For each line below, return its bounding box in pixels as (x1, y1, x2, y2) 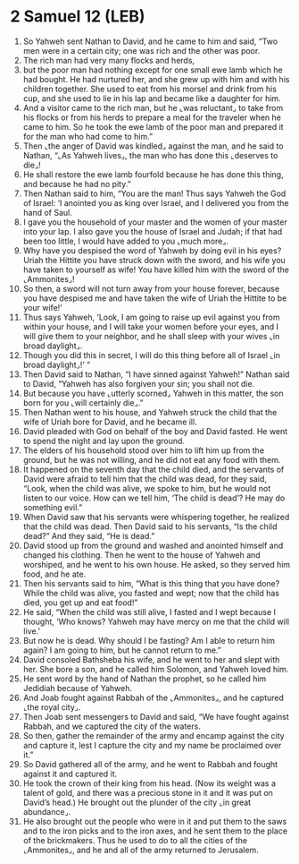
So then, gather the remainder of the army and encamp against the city (22, 730, 285, 740)
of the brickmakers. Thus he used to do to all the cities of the (22, 834, 248, 845)
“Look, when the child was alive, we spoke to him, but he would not (22, 483, 271, 493)
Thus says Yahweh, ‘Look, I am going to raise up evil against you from (22, 312, 280, 322)
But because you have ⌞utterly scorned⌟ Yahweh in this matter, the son (22, 388, 284, 398)
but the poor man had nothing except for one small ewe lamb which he (22, 64, 284, 75)
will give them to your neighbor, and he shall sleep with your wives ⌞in (22, 330, 280, 341)
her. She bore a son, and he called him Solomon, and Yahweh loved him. (22, 663, 289, 674)
